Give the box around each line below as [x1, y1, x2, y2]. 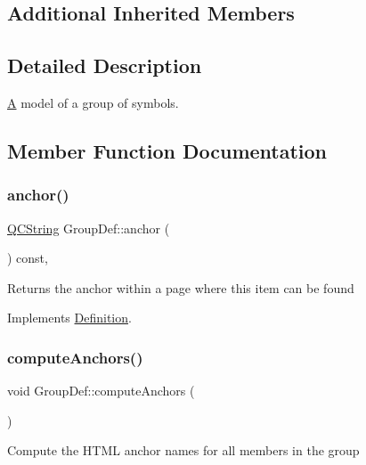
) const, [7, 249, 48, 267]
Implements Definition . [7, 308, 132, 327]
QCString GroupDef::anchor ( [7, 218, 170, 237]
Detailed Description [7, 52, 202, 79]
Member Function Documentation [7, 136, 328, 164]
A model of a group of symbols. [7, 93, 179, 111]
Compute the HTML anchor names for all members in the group [7, 441, 360, 460]
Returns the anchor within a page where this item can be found [7, 278, 354, 297]
